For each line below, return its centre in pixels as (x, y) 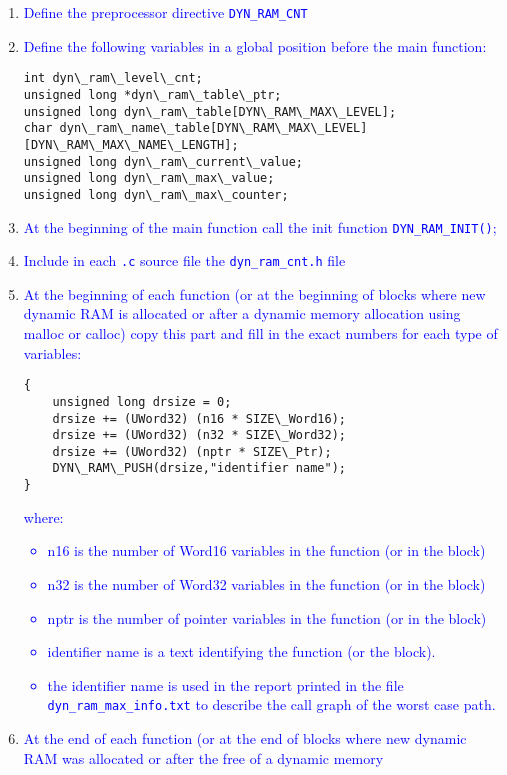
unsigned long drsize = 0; (142, 401)
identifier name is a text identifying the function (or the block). (241, 651)
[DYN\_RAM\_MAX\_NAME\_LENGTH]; (131, 144)
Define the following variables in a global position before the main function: (255, 45)
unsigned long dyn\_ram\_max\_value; (149, 178)
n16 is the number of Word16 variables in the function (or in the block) (266, 550)
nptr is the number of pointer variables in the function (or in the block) (267, 617)
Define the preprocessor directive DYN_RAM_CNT (165, 12)
